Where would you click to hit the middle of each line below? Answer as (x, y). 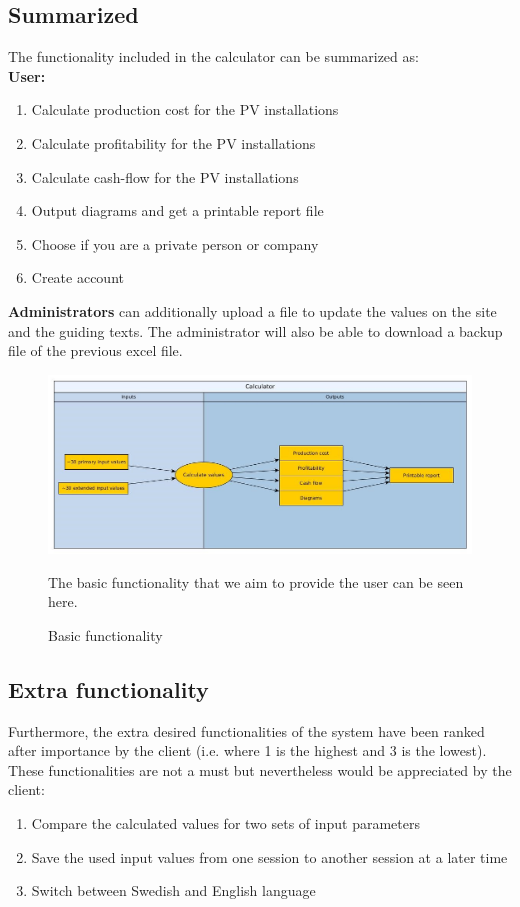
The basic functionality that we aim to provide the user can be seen (256, 581)
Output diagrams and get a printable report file (177, 210)
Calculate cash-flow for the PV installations (165, 176)
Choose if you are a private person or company (175, 243)
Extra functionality (108, 688)
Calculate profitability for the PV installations (173, 142)
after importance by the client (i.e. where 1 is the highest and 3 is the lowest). (247, 750)
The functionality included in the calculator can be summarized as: (213, 56)
